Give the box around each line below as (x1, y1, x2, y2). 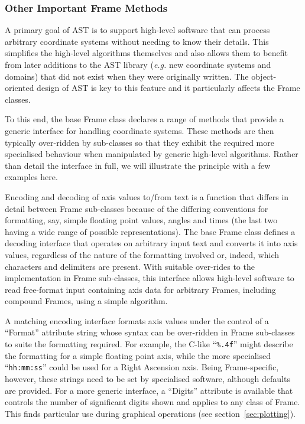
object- (251, 70, 277, 82)
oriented (5, 81, 34, 94)
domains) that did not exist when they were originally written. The (5, 70, 249, 82)
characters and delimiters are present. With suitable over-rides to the (5, 260, 255, 272)
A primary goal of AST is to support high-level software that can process (5, 24, 270, 36)
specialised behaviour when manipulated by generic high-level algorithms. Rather (5, 148, 298, 160)
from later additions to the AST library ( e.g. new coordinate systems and (5, 58, 271, 70)
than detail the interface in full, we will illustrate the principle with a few (5, 159, 271, 171)
